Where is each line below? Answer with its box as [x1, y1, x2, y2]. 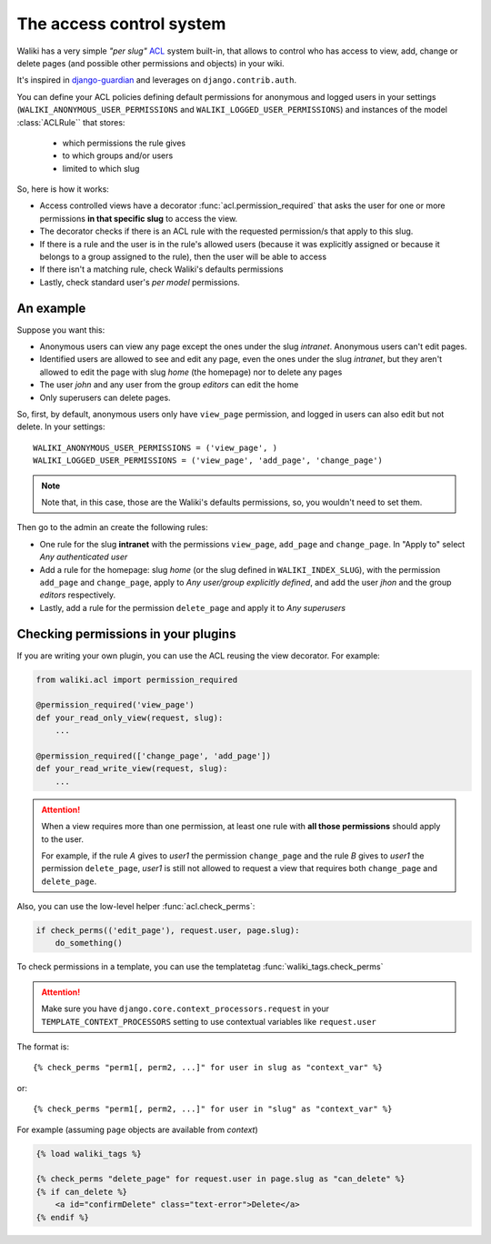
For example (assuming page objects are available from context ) [16, 1124, 258, 1135]
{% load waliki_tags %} [35, 1149, 143, 1159]
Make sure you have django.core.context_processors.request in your [41, 1003, 329, 1014]
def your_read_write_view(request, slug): [35, 764, 228, 774]
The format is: [16, 1041, 70, 1052]
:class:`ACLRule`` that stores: [16, 116, 125, 127]
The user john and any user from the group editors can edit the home [39, 379, 299, 390]
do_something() [55, 938, 123, 948]
